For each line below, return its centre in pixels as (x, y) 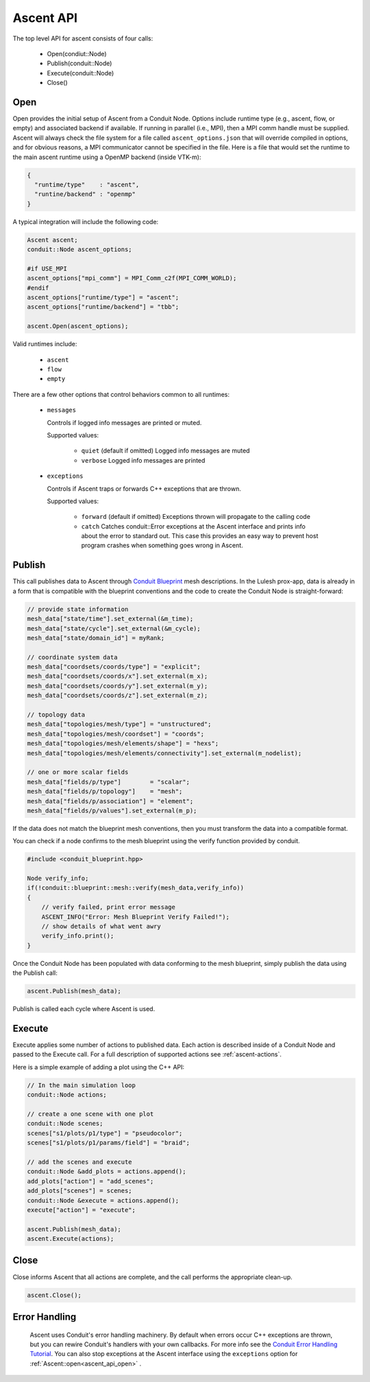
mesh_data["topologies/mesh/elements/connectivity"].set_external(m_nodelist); (164, 753)
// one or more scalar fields (78, 772)
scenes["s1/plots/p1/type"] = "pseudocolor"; (105, 1133)
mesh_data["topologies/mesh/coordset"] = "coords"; (116, 734)
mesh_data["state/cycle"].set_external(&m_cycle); (114, 628)
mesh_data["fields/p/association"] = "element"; (110, 801)
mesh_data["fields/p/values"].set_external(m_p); (112, 810)
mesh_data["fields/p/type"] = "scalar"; (108, 782)
